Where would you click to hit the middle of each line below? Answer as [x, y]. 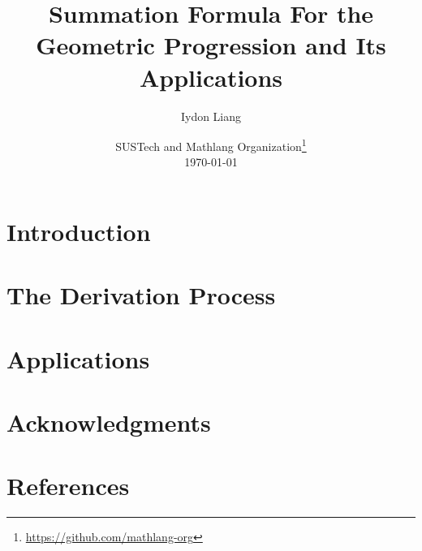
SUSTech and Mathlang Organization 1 [211, 145]
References [68, 486]
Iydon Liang [211, 116]
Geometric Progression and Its [211, 45]
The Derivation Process [141, 295]
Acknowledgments [109, 422]
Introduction [79, 231]
